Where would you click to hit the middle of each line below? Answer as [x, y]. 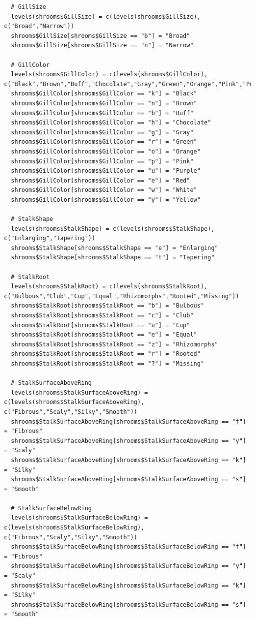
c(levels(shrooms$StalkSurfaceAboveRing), [74, 402]
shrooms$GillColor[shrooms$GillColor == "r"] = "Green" [104, 142]
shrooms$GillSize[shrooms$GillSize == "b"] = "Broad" [101, 36]
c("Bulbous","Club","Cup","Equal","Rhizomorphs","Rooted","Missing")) [122, 296]
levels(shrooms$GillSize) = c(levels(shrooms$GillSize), [106, 16]
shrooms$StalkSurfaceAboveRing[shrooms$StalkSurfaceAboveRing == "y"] [128, 441]
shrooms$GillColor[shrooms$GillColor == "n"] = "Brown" [104, 103]
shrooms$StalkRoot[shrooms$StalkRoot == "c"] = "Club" [102, 315]
